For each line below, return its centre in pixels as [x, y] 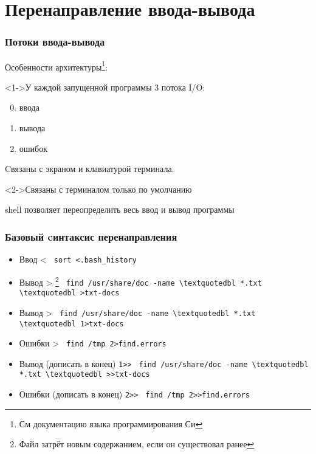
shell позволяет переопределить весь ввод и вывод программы [120, 209]
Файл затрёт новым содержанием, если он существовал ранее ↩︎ [137, 444]
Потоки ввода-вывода [55, 42]
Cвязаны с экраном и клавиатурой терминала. [90, 169]
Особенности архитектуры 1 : [57, 66]
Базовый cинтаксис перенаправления [91, 236]
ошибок [33, 148]
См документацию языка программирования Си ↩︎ [111, 423]
